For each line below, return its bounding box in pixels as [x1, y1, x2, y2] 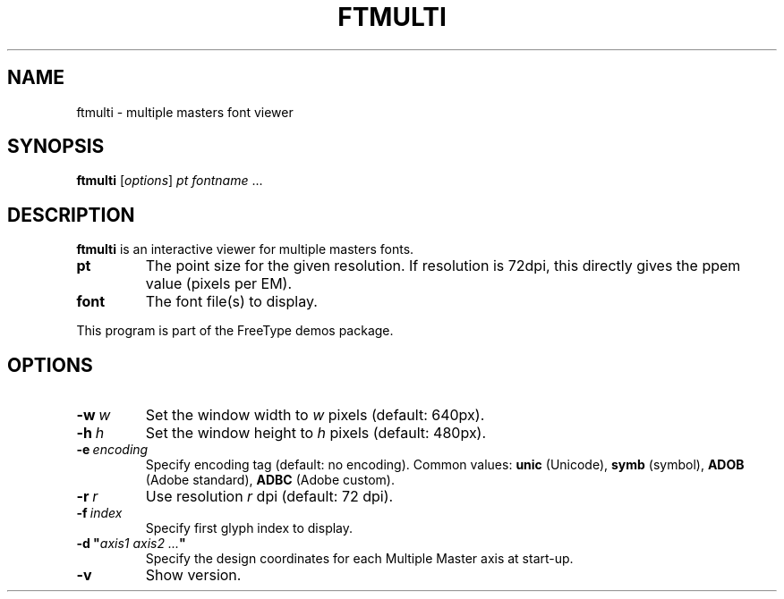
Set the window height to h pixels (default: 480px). [145, 424, 487, 443]
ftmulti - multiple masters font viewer [76, 104, 294, 120]
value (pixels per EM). [145, 274, 293, 293]
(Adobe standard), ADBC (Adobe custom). [145, 472, 395, 488]
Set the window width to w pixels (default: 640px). [145, 406, 485, 425]
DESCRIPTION [7, 203, 135, 226]
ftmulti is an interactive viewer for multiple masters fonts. [76, 241, 414, 257]
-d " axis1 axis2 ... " [76, 536, 186, 552]
